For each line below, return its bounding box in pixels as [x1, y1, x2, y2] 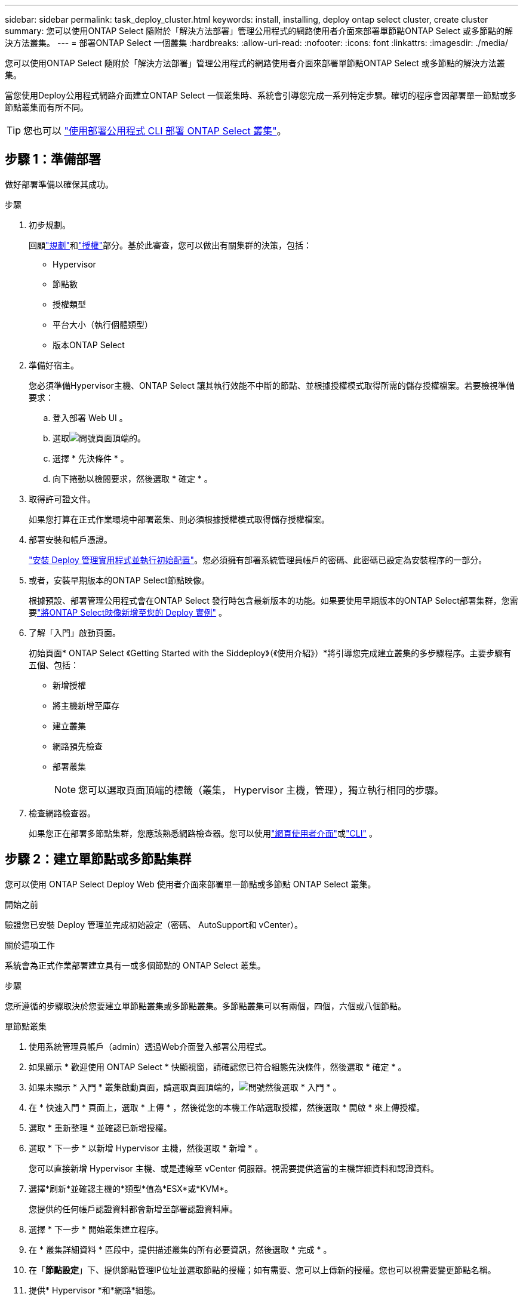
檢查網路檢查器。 [29, 807, 96, 818]
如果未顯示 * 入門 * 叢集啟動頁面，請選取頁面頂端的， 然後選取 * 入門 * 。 [29, 1081, 342, 1092]
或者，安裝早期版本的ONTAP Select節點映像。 [29, 574, 210, 585]
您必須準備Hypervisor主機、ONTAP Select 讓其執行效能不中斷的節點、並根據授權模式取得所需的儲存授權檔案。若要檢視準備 [29, 380, 515, 391]
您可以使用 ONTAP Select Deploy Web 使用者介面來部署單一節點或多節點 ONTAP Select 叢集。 [5, 878, 376, 889]
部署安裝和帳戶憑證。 [29, 534, 112, 545]
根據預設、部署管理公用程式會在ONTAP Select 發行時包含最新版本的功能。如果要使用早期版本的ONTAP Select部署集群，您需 [29, 595, 518, 606]
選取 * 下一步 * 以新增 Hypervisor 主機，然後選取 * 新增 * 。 [29, 1142, 263, 1153]
